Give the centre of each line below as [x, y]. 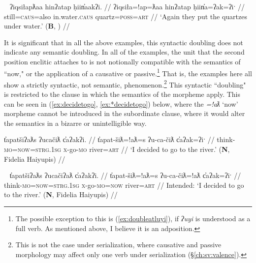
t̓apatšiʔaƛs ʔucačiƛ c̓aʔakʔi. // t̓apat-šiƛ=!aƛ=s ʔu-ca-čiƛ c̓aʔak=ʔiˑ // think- [120, 139]
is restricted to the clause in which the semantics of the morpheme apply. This [122, 94]
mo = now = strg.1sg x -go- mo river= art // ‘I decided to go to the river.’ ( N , [117, 149]
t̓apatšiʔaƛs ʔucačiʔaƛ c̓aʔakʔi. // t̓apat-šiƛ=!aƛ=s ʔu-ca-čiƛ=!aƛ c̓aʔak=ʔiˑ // [125, 175]
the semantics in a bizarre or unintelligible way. [75, 123]
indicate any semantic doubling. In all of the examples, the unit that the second [124, 52]
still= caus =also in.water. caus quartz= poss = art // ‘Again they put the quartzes [126, 16]
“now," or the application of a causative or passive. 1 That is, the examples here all [128, 72]
